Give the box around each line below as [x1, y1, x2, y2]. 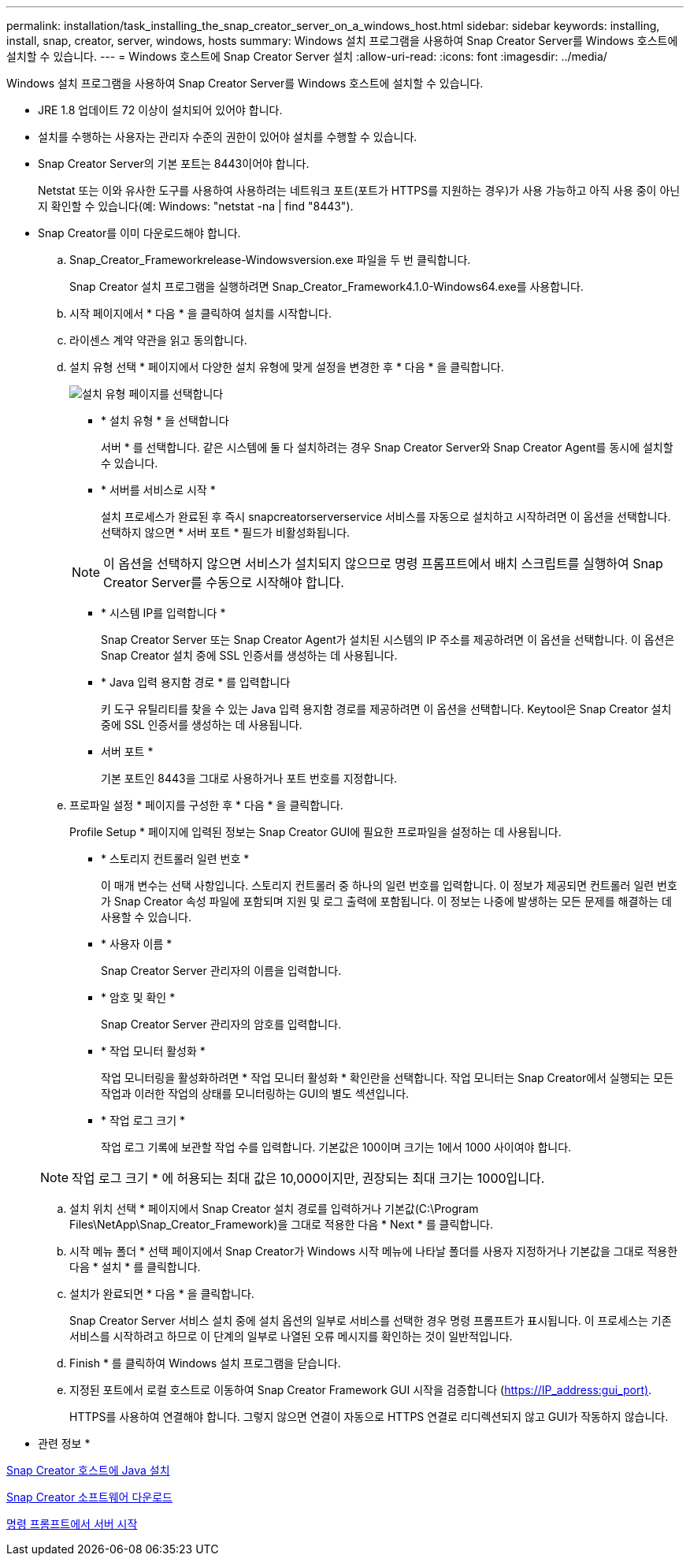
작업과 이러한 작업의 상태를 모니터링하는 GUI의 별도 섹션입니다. [101, 1087, 410, 1100]
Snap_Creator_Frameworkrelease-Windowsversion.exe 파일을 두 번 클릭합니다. [69, 253, 471, 266]
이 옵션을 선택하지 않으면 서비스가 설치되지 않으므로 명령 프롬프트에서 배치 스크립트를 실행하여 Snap [103, 556, 663, 571]
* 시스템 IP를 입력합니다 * [101, 606, 226, 619]
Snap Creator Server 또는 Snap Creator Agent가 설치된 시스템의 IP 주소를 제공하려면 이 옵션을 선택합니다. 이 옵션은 [101, 633, 675, 646]
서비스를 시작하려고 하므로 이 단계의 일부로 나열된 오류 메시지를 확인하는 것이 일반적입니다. [69, 1330, 513, 1343]
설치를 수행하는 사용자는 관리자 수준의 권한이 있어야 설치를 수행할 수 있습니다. [38, 130, 417, 143]
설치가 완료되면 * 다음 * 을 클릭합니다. [69, 1287, 254, 1300]
